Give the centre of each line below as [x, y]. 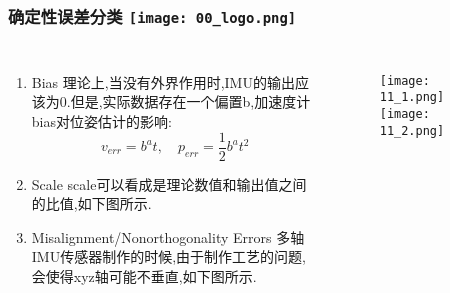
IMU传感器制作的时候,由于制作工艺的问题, [168, 256]
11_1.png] [412, 97]
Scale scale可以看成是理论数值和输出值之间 [169, 183]
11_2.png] [412, 130]
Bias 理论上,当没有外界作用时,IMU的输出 [163, 81]
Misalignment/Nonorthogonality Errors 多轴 [168, 236]
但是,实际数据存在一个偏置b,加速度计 [190, 101]
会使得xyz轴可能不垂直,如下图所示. [144, 276]
